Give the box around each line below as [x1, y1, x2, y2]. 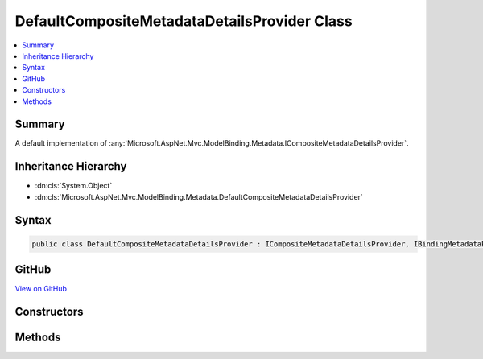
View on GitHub [14, 284, 68, 294]
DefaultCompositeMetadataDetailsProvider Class [14, 12, 353, 30]
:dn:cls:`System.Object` [35, 181, 113, 191]
